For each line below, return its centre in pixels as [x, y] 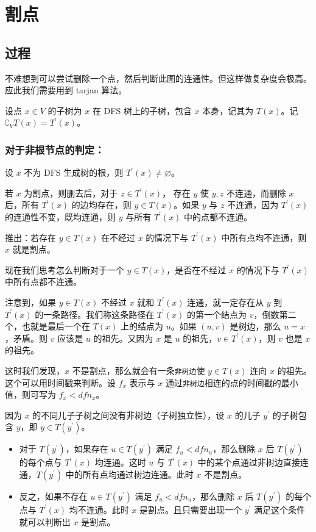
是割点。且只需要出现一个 [190, 509]
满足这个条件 [280, 509]
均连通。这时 [120, 462]
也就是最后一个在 [56, 326]
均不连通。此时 [99, 509]
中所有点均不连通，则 [264, 237]
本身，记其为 [228, 110]
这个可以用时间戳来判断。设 [60, 382]
